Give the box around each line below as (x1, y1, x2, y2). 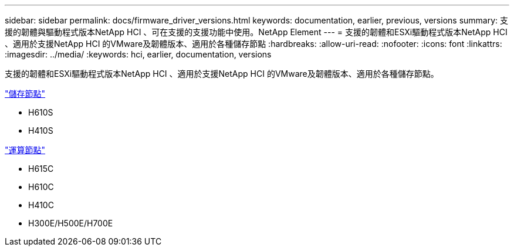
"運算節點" (5, 145, 46, 155)
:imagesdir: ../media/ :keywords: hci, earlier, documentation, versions (5, 49, 272, 59)
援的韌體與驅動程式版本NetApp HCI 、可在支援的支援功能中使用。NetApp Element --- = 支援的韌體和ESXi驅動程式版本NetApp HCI (5, 27, 508, 37)
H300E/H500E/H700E (28, 218, 113, 228)
